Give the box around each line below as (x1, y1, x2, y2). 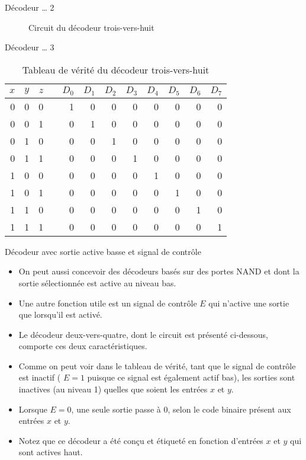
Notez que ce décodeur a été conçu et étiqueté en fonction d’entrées (18, 434, 263, 446)
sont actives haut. (18, 446, 83, 458)
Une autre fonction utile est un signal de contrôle (18, 296, 197, 309)
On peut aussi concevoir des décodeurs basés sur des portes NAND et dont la (18, 265, 299, 277)
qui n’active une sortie (208, 296, 289, 309)
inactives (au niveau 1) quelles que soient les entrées (18, 383, 208, 395)
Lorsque (18, 402, 47, 415)
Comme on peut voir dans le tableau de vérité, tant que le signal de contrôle (18, 359, 296, 372)
